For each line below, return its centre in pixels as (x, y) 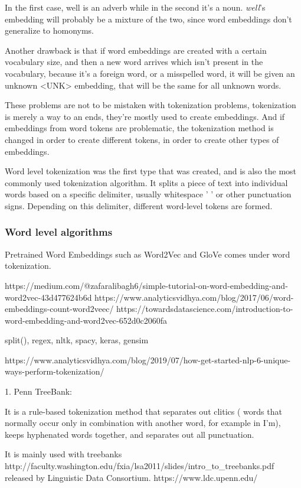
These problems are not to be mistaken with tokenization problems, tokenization (150, 105)
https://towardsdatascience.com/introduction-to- (205, 309)
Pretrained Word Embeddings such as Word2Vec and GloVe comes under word (148, 254)
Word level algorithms (59, 232)
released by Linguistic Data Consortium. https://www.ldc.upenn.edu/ (131, 477)
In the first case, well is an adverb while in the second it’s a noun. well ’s (135, 7)
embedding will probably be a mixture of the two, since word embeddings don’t (148, 19)
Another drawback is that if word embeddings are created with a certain (136, 50)
